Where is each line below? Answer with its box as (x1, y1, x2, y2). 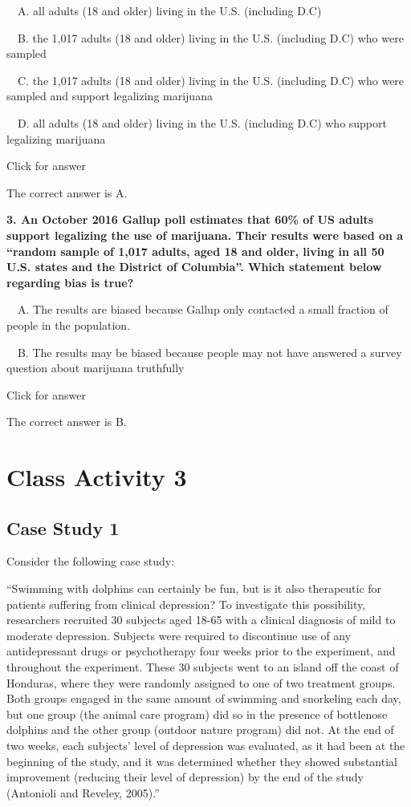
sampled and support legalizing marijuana (6, 87, 213, 104)
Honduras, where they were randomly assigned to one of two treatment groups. (6, 674, 396, 691)
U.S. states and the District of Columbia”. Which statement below (6, 258, 382, 275)
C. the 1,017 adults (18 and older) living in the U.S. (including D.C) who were (18, 71, 405, 88)
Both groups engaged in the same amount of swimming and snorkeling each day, (6, 690, 401, 707)
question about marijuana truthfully (6, 359, 185, 376)
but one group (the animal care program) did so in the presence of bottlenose (6, 705, 388, 722)
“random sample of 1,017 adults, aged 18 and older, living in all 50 (6, 242, 385, 259)
